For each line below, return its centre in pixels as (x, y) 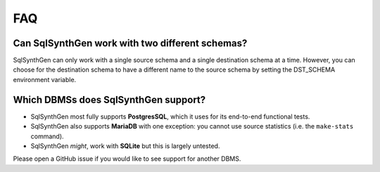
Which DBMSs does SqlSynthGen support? (109, 99)
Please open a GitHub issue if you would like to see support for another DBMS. (127, 159)
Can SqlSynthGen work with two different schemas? (130, 43)
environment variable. (45, 79)
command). (47, 136)
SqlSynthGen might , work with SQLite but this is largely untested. (125, 146)
